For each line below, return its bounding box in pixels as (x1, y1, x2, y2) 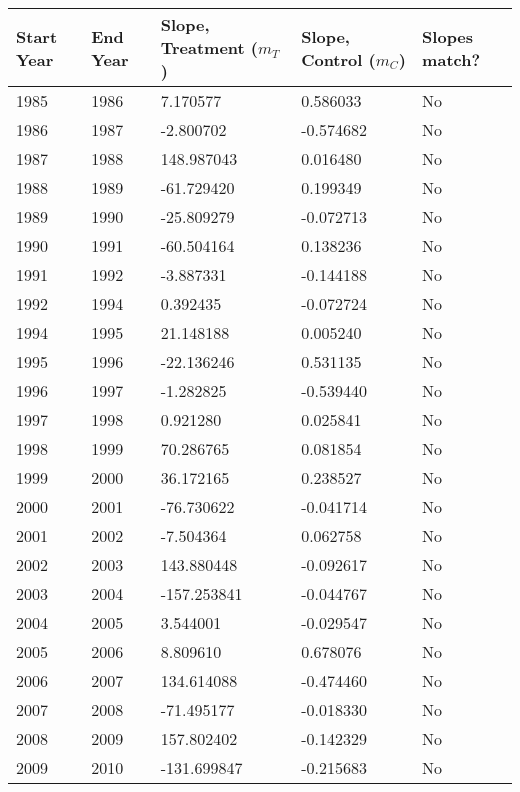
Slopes (422, 24, 474, 48)
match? (422, 47, 481, 71)
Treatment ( (160, 36, 258, 59)
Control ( (301, 47, 376, 71)
